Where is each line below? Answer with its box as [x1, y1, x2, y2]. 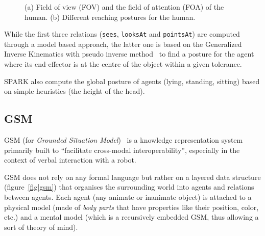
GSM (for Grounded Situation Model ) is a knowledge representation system [4, 135, 243, 145]
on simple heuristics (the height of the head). [4, 86, 145, 96]
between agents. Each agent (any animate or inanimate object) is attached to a [4, 191, 252, 202]
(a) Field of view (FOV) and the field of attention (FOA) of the [25, 2, 224, 12]
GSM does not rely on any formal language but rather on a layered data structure [4, 171, 261, 182]
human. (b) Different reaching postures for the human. [25, 11, 196, 22]
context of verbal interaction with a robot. [4, 154, 136, 165]
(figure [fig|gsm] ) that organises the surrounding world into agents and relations [4, 181, 254, 192]
